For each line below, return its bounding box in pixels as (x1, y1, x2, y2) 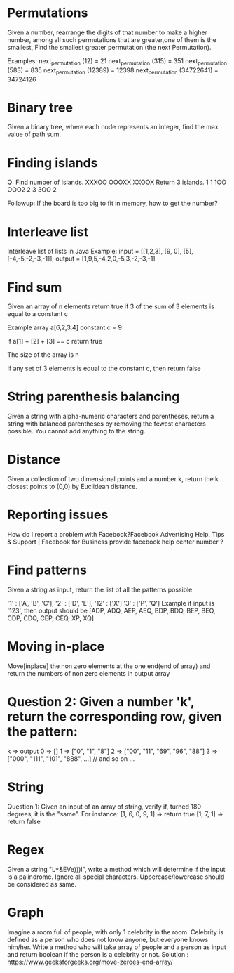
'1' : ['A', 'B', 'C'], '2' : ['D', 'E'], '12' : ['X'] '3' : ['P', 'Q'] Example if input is (7, 599, 215, 608)
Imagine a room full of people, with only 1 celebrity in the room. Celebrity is (7, 927, 224, 936)
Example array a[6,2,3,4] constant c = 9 (7, 323, 123, 332)
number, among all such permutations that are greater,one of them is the (7, 35, 217, 44)
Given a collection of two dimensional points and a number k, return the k (7, 475, 219, 483)
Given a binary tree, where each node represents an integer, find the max (7, 123, 219, 131)
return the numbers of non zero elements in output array (7, 669, 170, 677)
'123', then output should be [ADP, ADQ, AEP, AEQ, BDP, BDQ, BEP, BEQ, (7, 606, 216, 615)
